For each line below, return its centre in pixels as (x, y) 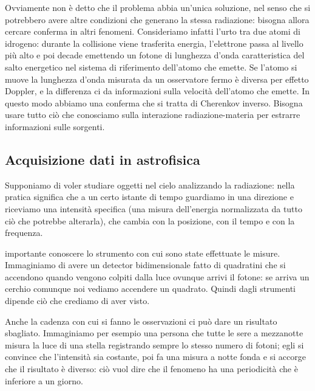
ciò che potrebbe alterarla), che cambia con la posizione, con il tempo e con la (150, 220)
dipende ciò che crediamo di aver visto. (77, 301)
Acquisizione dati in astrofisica (103, 159)
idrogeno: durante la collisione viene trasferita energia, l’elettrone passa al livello (154, 43)
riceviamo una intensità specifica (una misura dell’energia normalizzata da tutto (154, 208)
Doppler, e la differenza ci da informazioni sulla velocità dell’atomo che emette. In (157, 91)
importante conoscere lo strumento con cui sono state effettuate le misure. (143, 253)
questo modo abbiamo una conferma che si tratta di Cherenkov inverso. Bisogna (154, 102)
